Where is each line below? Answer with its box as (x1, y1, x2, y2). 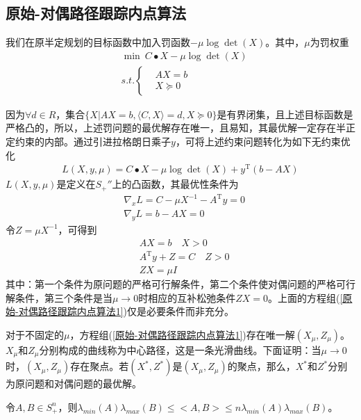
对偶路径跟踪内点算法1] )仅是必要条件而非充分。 (18, 304, 235, 318)
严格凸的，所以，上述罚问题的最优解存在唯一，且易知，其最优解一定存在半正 (6, 120, 355, 135)
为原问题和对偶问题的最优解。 (6, 376, 142, 391)
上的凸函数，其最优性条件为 (112, 177, 239, 191)
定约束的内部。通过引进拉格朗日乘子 (6, 134, 171, 149)
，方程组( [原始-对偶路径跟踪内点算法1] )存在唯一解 (69, 327, 295, 341)
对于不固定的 (6, 327, 64, 341)
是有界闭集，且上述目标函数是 (217, 106, 353, 121)
